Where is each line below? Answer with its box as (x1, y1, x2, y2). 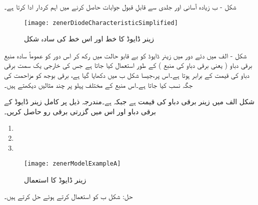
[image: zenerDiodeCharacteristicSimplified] (24, 19, 178, 26)
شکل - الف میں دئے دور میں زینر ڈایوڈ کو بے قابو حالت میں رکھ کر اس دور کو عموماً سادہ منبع (4, 50, 247, 60)
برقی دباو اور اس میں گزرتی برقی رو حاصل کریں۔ (4, 106, 156, 116)
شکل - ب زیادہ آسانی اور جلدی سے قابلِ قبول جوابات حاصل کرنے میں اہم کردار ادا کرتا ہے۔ (4, 1, 236, 11)
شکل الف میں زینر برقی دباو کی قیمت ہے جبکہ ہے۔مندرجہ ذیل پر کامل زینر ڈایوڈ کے (4, 96, 254, 107)
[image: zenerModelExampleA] (24, 160, 121, 168)
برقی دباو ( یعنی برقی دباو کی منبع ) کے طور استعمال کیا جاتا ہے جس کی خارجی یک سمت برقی (4, 60, 252, 70)
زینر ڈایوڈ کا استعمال (24, 174, 86, 185)
